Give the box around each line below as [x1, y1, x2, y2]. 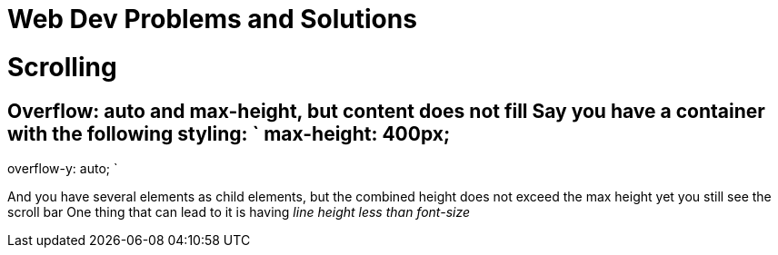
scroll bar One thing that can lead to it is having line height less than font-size [7, 203, 471, 220]
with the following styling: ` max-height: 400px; [7, 122, 451, 145]
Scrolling [7, 51, 117, 83]
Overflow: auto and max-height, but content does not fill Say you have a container [7, 99, 765, 123]
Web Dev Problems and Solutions [7, 4, 417, 34]
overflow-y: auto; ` [7, 160, 118, 176]
